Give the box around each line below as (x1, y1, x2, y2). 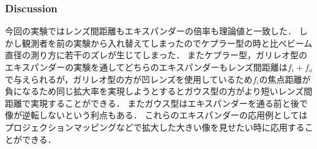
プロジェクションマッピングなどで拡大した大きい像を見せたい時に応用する (5, 120, 305, 133)
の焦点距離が (259, 72, 311, 85)
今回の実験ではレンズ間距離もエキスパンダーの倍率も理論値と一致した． (5, 25, 296, 37)
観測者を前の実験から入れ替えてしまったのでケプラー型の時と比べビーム (21, 36, 313, 49)
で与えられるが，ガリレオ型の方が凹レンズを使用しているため (5, 72, 253, 85)
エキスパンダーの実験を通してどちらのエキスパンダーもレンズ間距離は (5, 61, 288, 73)
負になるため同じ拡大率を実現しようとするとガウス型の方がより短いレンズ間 (5, 85, 313, 97)
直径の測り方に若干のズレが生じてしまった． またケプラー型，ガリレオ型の (5, 48, 308, 61)
